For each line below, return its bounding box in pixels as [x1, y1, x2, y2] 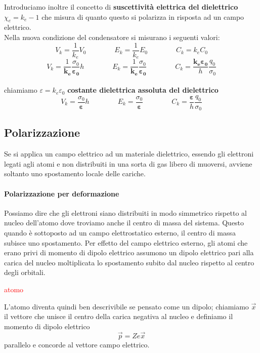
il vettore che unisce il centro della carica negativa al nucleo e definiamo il [4, 311, 233, 322]
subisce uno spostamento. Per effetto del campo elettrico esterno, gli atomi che [4, 237, 248, 248]
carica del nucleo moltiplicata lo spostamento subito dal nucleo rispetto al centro [4, 257, 254, 267]
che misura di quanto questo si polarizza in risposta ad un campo [41, 11, 244, 22]
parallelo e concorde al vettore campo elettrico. [4, 339, 150, 349]
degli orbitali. [4, 267, 46, 278]
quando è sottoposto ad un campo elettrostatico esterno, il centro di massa [4, 227, 236, 238]
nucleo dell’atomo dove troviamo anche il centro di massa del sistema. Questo [4, 217, 244, 228]
